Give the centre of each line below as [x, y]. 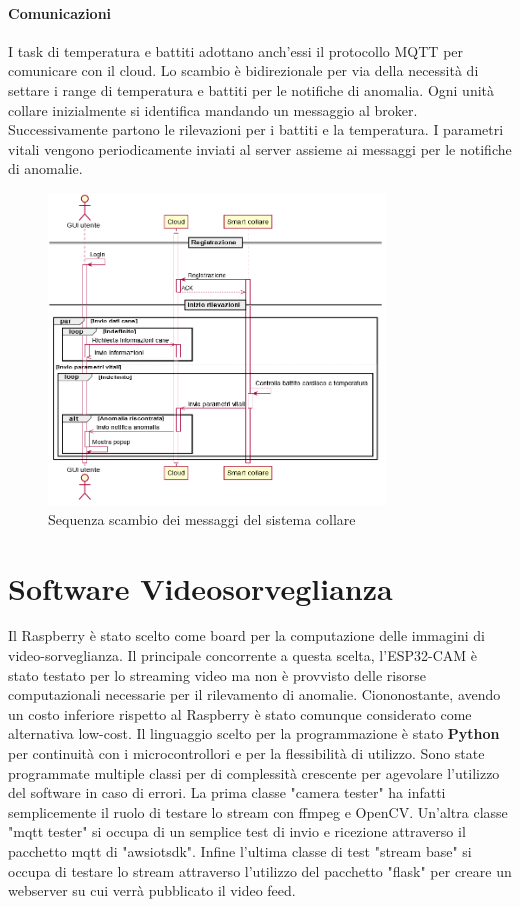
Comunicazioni [60, 12]
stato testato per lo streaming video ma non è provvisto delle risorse [217, 674]
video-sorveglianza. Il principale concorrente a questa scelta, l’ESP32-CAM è [242, 655]
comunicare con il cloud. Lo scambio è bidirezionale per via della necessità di [243, 70]
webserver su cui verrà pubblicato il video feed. [152, 890]
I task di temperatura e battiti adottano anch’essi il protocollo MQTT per [236, 50]
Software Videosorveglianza [200, 587]
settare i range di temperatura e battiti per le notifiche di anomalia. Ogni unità [251, 89]
